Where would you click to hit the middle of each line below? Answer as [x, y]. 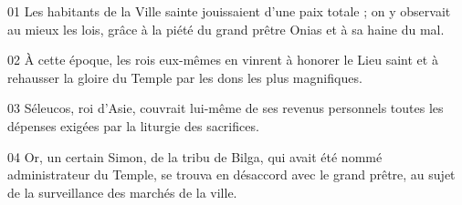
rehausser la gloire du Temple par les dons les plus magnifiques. [185, 77]
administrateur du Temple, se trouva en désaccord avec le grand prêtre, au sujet [231, 174]
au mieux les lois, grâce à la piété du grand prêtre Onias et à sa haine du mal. [226, 29]
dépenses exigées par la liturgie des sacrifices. [133, 125]
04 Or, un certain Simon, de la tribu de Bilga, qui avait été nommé [195, 156]
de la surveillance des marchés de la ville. [122, 192]
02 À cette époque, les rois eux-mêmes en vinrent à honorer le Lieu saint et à [223, 60]
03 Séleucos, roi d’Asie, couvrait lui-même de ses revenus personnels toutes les [226, 108]
